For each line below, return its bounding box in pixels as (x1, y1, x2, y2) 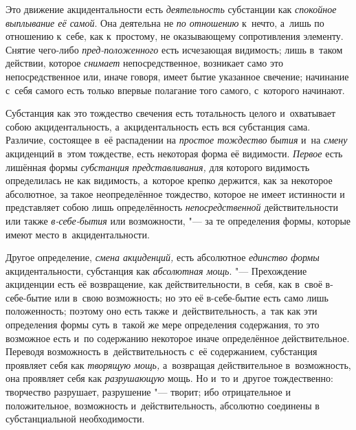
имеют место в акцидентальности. (5, 227, 150, 241)
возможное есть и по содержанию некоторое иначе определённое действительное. (5, 330, 350, 345)
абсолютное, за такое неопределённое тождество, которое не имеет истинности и (5, 186, 345, 201)
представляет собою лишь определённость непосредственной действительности (5, 200, 338, 214)
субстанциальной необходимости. (5, 411, 145, 426)
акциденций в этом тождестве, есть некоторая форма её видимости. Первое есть (5, 146, 343, 160)
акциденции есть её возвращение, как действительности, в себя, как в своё (5, 277, 322, 291)
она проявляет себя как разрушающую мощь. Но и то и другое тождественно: (5, 371, 333, 385)
